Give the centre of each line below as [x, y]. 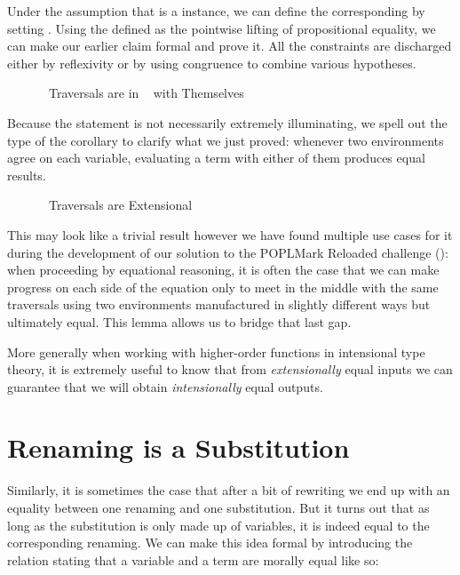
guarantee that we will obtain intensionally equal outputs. [165, 386]
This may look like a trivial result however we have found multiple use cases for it [230, 234]
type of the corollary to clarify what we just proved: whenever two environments [226, 140]
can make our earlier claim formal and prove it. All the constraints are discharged [230, 46]
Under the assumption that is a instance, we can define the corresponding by [216, 11]
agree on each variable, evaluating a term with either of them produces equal [216, 158]
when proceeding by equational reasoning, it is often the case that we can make [223, 270]
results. [27, 175]
